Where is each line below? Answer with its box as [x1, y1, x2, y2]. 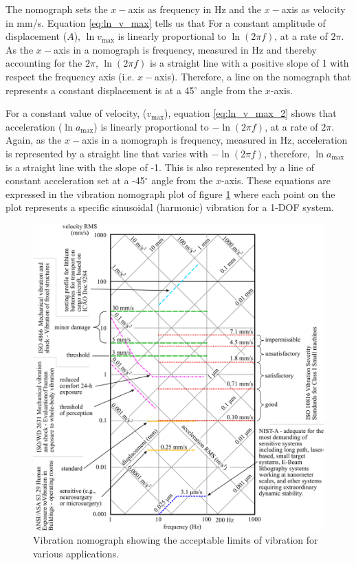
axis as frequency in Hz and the [128, 2, 262, 16]
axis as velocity [281, 2, 346, 16]
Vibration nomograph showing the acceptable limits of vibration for [33, 533, 318, 547]
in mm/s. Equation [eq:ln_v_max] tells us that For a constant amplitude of [5, 15, 326, 30]
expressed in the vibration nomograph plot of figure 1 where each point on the [5, 186, 335, 201]
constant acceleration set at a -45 [5, 173, 145, 188]
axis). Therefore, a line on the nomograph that [155, 69, 351, 83]
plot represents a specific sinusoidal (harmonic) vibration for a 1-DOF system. [5, 200, 334, 214]
